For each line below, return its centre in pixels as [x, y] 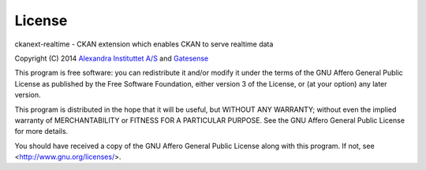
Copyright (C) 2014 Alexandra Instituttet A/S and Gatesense [112, 58]
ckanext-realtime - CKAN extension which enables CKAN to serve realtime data [144, 44]
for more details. [41, 131]
